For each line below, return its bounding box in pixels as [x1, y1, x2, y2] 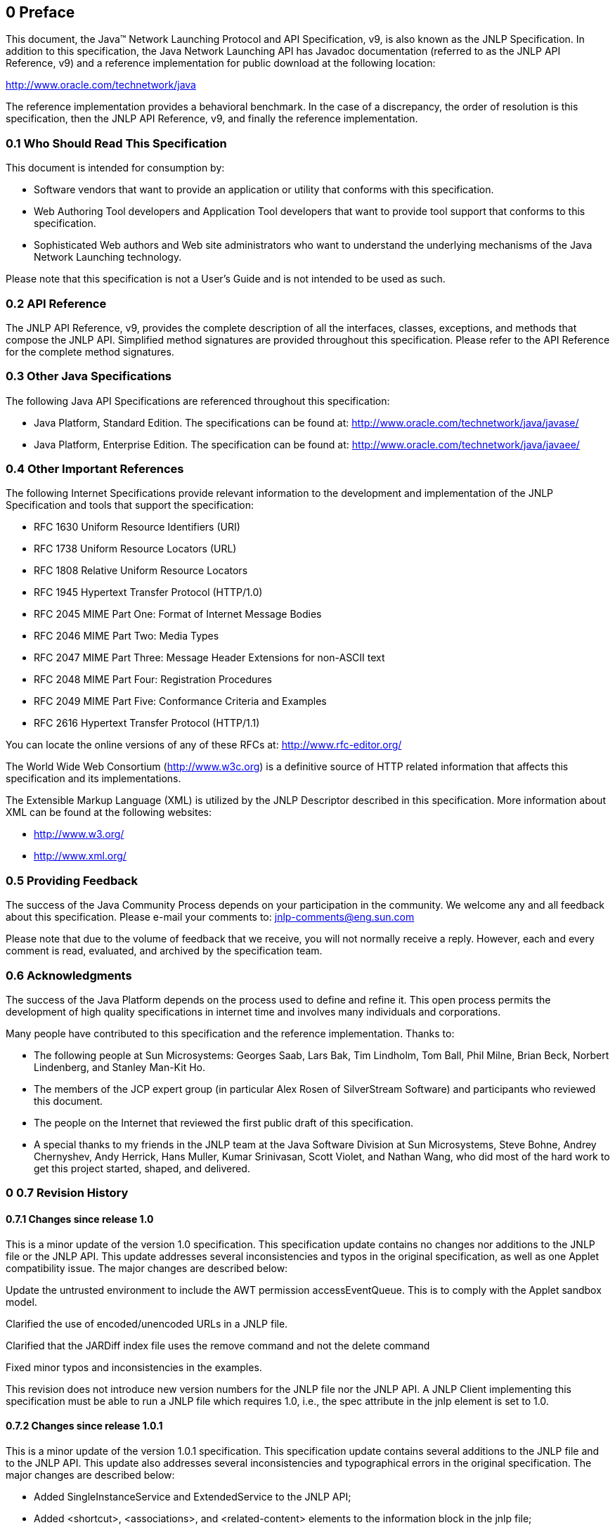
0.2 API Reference [6, 296, 107, 311]
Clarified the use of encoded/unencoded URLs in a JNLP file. [6, 1317, 288, 1330]
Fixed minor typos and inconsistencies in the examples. [6, 1361, 262, 1373]
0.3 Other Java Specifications [6, 369, 171, 384]
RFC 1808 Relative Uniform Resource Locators [34, 564, 248, 577]
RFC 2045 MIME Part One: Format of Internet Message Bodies [34, 608, 322, 621]
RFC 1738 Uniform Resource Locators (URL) [34, 543, 237, 555]
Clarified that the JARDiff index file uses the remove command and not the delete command [6, 1339, 430, 1351]
